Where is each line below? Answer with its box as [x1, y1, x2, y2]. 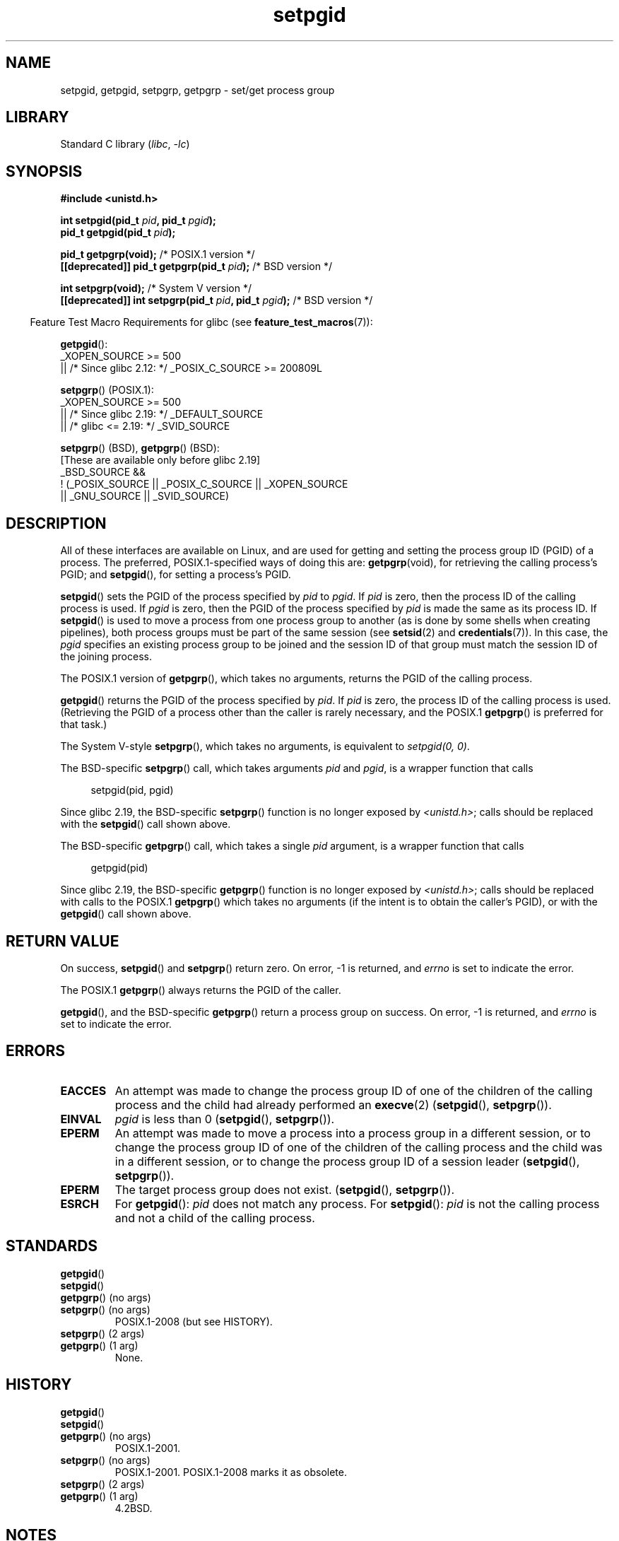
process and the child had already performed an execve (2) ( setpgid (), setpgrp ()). [114, 1097, 552, 1112]
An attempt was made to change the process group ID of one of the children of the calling [114, 1083, 593, 1098]
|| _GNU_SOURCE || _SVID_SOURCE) [60, 490, 230, 503]
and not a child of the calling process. [114, 1210, 315, 1225]
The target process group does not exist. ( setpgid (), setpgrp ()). [114, 1182, 455, 1197]
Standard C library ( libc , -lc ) [60, 138, 190, 151]
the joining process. [60, 650, 152, 663]
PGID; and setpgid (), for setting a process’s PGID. [60, 568, 291, 581]
